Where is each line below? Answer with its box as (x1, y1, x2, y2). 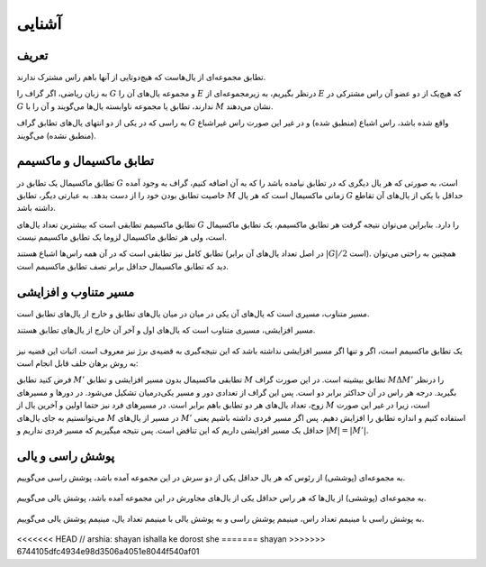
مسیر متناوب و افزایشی (16, 284, 135, 299)
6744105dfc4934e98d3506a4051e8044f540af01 (16, 546, 200, 557)
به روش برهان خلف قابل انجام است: (16, 357, 139, 369)
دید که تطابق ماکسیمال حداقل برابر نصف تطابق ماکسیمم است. (16, 261, 229, 271)
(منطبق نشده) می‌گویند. (16, 130, 96, 141)
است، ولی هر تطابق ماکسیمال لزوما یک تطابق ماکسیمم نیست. (16, 232, 228, 242)
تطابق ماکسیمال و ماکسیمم (16, 153, 155, 169)
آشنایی (16, 14, 62, 33)
